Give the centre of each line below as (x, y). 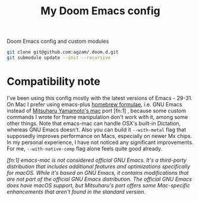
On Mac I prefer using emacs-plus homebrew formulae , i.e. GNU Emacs (94, 104)
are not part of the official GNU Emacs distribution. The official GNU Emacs (99, 179)
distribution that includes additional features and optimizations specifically (99, 166)
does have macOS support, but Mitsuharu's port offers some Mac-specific (99, 185)
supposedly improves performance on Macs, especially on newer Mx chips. (99, 136)
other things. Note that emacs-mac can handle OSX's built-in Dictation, (94, 123)
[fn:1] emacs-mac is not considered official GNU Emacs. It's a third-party (97, 160)
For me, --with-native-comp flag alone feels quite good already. (85, 148)
